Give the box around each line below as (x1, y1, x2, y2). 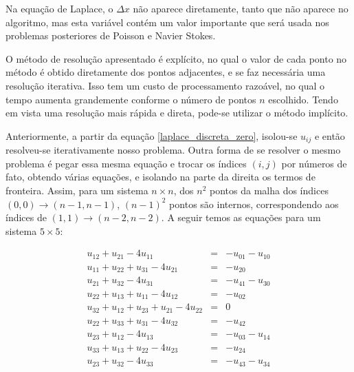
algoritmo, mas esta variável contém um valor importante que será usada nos (5, 14, 329, 29)
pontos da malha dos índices (210, 183, 329, 197)
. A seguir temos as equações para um (161, 210, 321, 225)
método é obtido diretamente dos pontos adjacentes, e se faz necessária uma (5, 65, 326, 79)
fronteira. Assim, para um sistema (5, 183, 148, 197)
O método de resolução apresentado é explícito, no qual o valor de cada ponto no (5, 51, 347, 65)
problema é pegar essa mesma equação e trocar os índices (5, 156, 247, 170)
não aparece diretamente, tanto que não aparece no (133, 1, 349, 15)
